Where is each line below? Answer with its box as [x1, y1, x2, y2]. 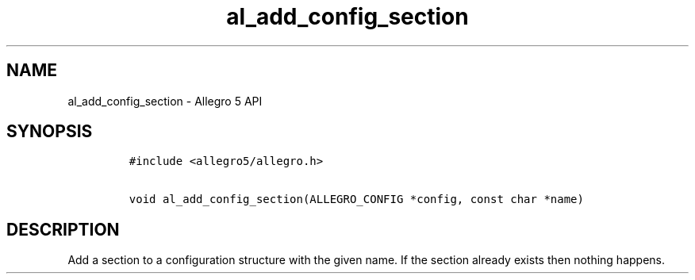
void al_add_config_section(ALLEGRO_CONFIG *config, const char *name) [129, 193, 584, 206]
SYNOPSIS [6, 121, 93, 142]
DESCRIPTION [6, 219, 120, 240]
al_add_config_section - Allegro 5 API [67, 94, 263, 108]
